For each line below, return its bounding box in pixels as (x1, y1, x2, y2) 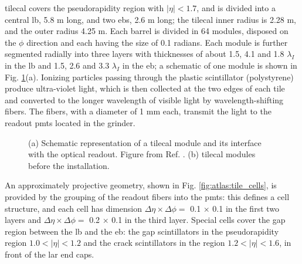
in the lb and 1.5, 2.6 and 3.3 (5, 59, 110, 71)
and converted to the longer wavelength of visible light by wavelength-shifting (5, 93, 284, 106)
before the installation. (28, 159, 110, 171)
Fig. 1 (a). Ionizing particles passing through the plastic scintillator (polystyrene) (5, 70, 294, 83)
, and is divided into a (196, 2, 276, 13)
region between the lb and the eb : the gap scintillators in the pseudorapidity (5, 225, 279, 237)
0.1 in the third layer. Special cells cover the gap (111, 214, 286, 226)
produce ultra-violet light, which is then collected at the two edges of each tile (5, 82, 285, 94)
